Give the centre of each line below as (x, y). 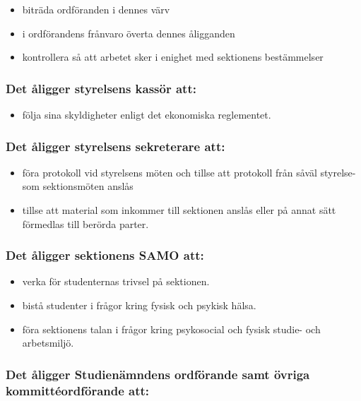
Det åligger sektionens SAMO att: (105, 255)
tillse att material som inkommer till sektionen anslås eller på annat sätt (179, 210)
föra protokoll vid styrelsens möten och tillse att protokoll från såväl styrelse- (189, 172)
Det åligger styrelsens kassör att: (101, 88)
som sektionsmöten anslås (78, 186)
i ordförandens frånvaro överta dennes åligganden (129, 33)
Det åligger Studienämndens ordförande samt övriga (158, 374)
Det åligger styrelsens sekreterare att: (116, 146)
